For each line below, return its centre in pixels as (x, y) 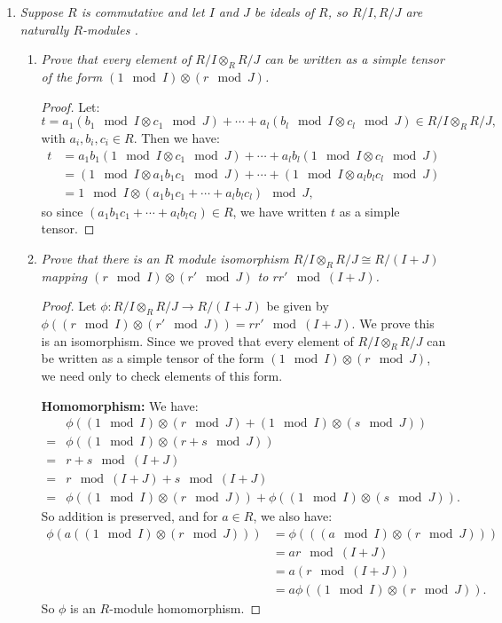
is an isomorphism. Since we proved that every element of (197, 340)
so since (62, 211)
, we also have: (293, 516)
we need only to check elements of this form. (162, 376)
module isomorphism (233, 258)
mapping (64, 276)
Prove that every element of (116, 59)
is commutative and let (143, 12)
